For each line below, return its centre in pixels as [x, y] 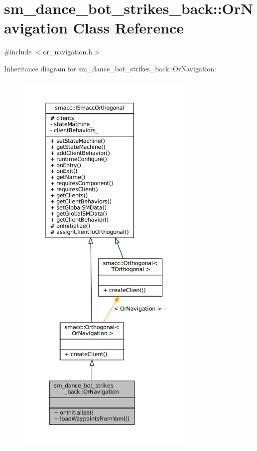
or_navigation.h [68, 52]
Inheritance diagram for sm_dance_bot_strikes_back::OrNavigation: [110, 68]
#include [18, 52]
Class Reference [128, 28]
